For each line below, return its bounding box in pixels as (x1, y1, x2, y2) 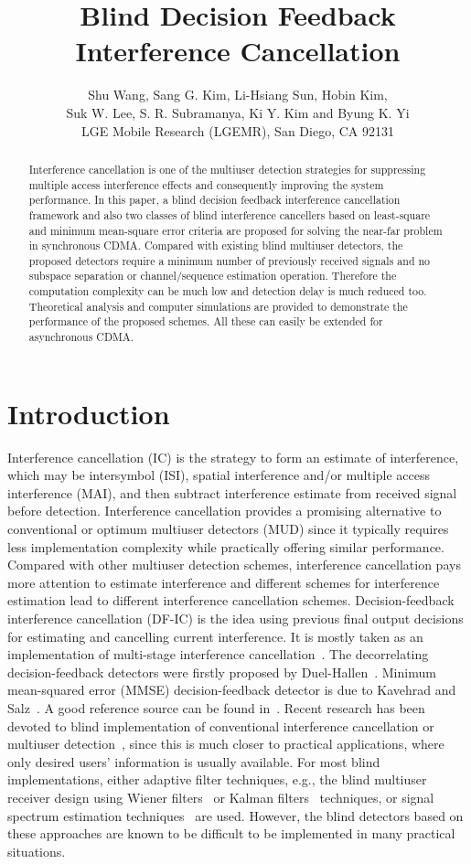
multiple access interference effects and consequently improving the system (28, 176, 384, 192)
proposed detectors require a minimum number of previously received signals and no (28, 252, 431, 268)
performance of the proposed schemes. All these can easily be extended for (28, 314, 383, 329)
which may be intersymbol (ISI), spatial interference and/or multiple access (7, 465, 431, 485)
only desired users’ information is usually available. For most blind (7, 752, 380, 771)
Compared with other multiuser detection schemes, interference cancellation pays (7, 555, 461, 574)
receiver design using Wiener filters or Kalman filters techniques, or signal (7, 787, 434, 806)
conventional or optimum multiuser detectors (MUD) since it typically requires (7, 519, 449, 539)
